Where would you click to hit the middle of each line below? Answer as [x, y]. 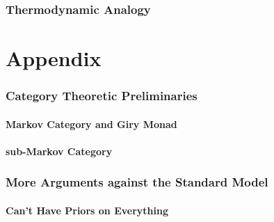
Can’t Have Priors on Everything [87, 210]
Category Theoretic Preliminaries [102, 96]
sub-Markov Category [59, 151]
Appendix [54, 58]
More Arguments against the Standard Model [137, 182]
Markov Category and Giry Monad [91, 124]
